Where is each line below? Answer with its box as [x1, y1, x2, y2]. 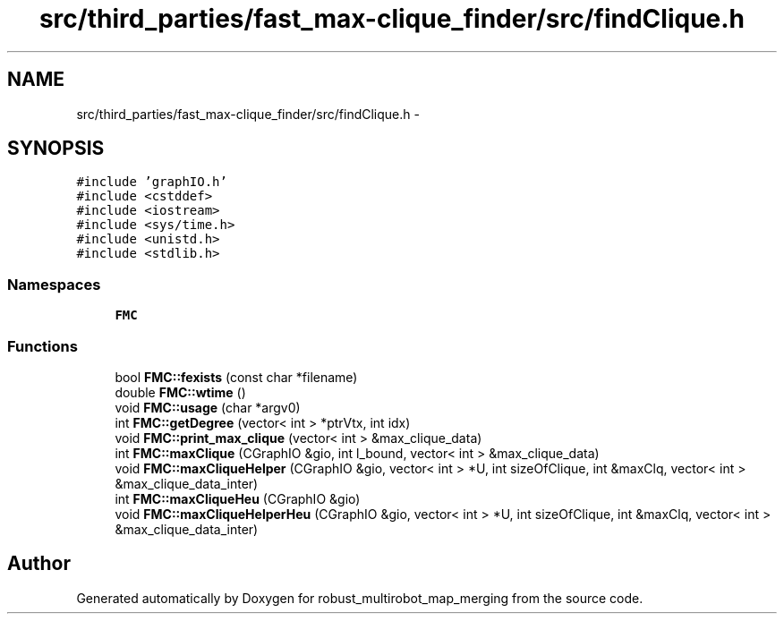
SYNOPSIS [7, 137, 105, 160]
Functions [7, 336, 78, 355]
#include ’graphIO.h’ [76, 174, 227, 190]
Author [7, 552, 71, 575]
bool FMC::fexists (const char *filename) [115, 369, 358, 385]
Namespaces [7, 275, 101, 293]
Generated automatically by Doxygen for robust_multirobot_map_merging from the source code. [76, 590, 643, 606]
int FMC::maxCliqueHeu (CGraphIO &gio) [115, 490, 361, 506]
